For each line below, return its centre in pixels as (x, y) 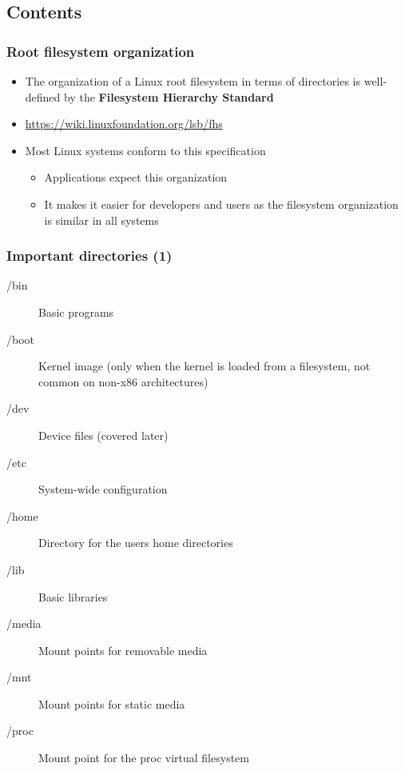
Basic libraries (73, 596)
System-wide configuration (103, 489)
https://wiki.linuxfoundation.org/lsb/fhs (124, 124)
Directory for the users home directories (136, 543)
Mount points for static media (112, 703)
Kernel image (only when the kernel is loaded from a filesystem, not (204, 366)
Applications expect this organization (136, 177)
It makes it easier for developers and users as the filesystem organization (221, 204)
